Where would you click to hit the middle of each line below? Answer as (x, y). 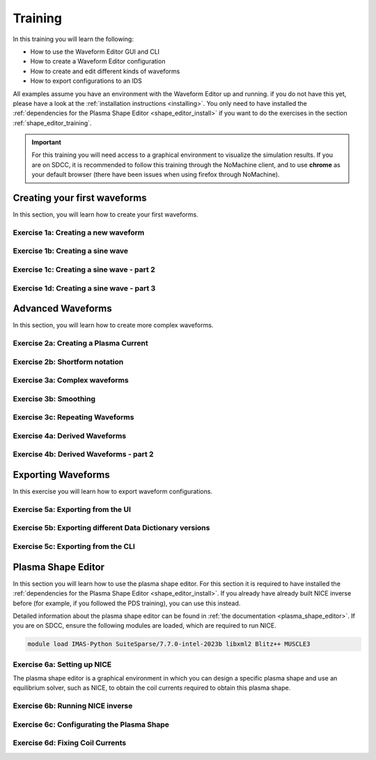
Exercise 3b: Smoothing (54, 398)
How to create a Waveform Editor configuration (98, 61)
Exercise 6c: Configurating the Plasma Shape (91, 724)
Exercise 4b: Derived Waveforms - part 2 (83, 454)
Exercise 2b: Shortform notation (68, 362)
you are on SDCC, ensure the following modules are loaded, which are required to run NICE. (144, 626)
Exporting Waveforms (62, 475)
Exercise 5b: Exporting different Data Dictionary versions (111, 528)
